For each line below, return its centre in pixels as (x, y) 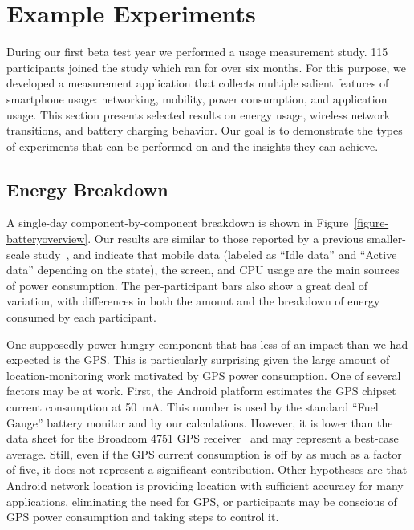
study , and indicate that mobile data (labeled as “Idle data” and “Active (215, 254)
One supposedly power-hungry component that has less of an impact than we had (207, 344)
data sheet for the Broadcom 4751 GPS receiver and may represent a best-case (203, 438)
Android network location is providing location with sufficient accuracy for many (205, 485)
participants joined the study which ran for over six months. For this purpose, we (206, 67)
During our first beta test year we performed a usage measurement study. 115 (197, 52)
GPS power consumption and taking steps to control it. (143, 517)
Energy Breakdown (87, 189)
